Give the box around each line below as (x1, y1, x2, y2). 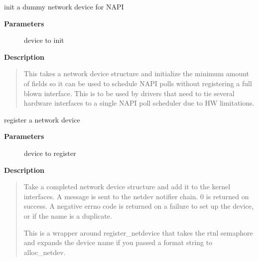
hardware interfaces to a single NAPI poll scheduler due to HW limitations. (23, 98, 255, 108)
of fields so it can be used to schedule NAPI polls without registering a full (23, 78, 252, 88)
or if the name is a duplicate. (23, 210, 112, 221)
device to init (24, 35, 64, 45)
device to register (24, 147, 76, 158)
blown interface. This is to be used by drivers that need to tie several (23, 88, 235, 98)
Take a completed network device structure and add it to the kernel (23, 181, 231, 192)
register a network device (4, 114, 80, 125)
